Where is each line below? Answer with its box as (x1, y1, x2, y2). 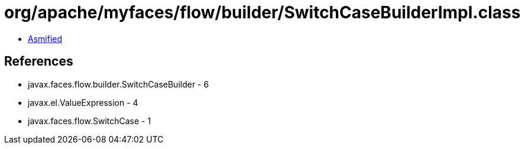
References (4, 54, 73, 69)
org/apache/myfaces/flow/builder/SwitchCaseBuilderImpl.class (4, 2, 521, 22)
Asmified (28, 33, 63, 44)
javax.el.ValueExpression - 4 (28, 97, 138, 108)
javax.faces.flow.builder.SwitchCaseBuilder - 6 (28, 79, 209, 89)
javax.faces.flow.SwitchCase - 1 (28, 115, 151, 126)
